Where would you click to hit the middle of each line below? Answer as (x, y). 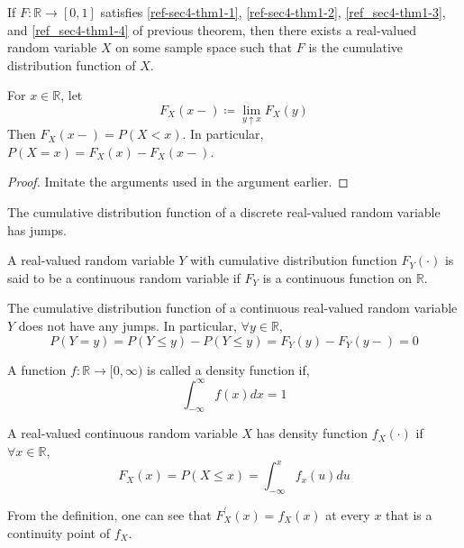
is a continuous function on (337, 277)
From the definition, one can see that (109, 514)
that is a (409, 514)
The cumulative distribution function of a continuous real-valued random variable (232, 308)
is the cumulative (356, 47)
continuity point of (59, 532)
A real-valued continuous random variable (123, 433)
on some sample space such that (204, 47)
